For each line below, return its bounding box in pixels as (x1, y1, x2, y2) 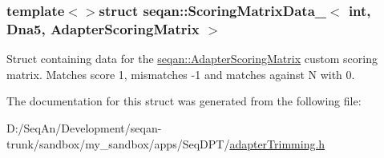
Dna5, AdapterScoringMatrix (6, 18, 200, 38)
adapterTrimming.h (229, 135, 325, 152)
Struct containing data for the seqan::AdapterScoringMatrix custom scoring (6, 50, 378, 67)
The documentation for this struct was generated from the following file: (6, 93, 362, 109)
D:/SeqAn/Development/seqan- (6, 119, 162, 136)
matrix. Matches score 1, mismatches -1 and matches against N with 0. (6, 65, 355, 82)
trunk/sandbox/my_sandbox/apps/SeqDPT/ (6, 135, 230, 152)
